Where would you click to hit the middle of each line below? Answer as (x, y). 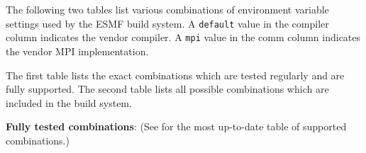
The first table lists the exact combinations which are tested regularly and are (175, 75)
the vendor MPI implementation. (77, 51)
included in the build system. (69, 102)
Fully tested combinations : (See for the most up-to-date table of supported (176, 126)
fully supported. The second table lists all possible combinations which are (167, 89)
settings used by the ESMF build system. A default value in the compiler (167, 23)
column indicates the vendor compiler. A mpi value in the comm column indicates (183, 37)
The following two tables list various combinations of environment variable (167, 9)
